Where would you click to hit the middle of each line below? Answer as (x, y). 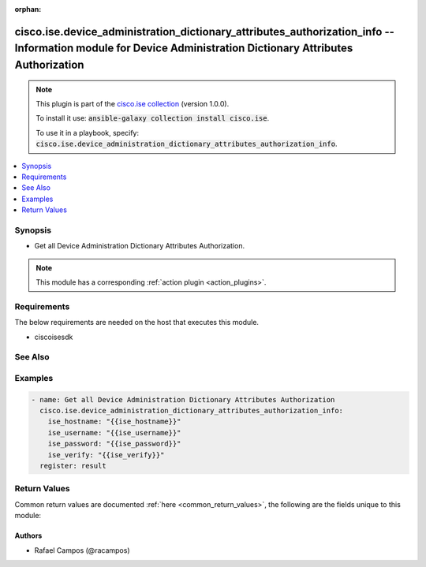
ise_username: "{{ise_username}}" (114, 433)
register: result (73, 466)
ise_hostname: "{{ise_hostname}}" (114, 422)
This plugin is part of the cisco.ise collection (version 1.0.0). (133, 103)
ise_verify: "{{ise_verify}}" (106, 455)
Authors (28, 535)
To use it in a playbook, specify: (88, 132)
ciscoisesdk (54, 337)
